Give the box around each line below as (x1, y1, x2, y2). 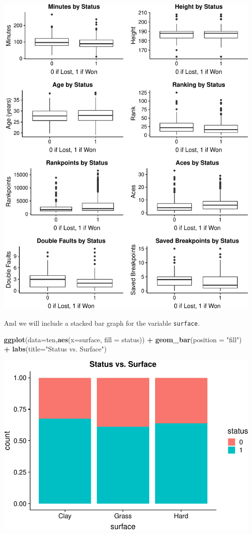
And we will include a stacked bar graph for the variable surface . (4, 317, 200, 328)
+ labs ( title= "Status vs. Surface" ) (4, 344, 107, 354)
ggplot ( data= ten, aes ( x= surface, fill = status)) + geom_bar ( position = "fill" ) (4, 334, 242, 344)
